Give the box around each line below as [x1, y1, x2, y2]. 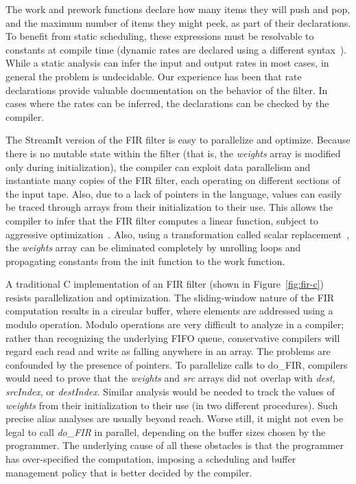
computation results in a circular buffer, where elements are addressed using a [5, 303, 333, 318]
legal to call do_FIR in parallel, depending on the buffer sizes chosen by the [5, 424, 326, 439]
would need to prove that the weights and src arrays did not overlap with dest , [5, 371, 335, 385]
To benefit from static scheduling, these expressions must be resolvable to [5, 29, 314, 43]
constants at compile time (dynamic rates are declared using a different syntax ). [5, 42, 347, 56]
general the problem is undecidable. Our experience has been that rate [5, 69, 302, 83]
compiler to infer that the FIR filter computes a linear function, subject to [5, 213, 318, 227]
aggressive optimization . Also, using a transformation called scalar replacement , [5, 227, 350, 241]
